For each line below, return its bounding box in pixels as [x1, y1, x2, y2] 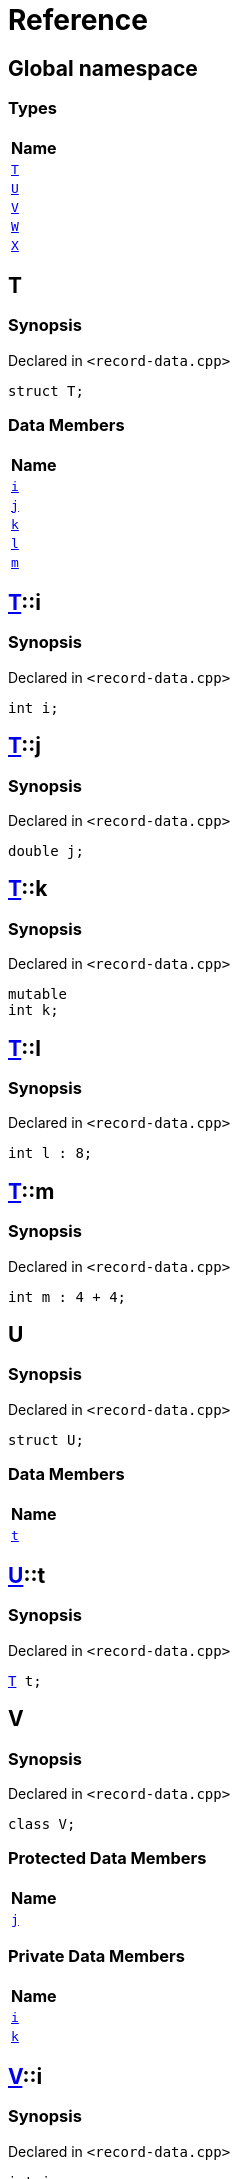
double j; [8, 842, 84, 859]
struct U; [8, 1431, 84, 1448]
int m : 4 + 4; [8, 1288, 127, 1305]
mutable [8, 986, 68, 1003]
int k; [8, 1002, 59, 1019]
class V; [8, 1816, 76, 1833]
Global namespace [8, 55, 198, 81]
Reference [8, 3, 148, 37]
